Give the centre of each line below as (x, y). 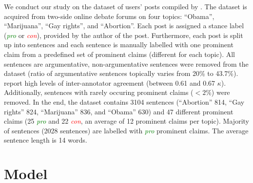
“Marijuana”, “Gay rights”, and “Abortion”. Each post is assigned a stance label (124, 26)
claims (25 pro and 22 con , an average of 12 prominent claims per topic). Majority (126, 121)
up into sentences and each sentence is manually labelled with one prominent (119, 45)
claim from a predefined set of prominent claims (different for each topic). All (119, 54)
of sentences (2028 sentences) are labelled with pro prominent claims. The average (126, 130)
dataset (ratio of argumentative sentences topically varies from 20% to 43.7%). (121, 73)
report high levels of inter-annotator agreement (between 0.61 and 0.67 (110, 82)
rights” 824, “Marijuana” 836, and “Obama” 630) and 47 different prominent (119, 111)
